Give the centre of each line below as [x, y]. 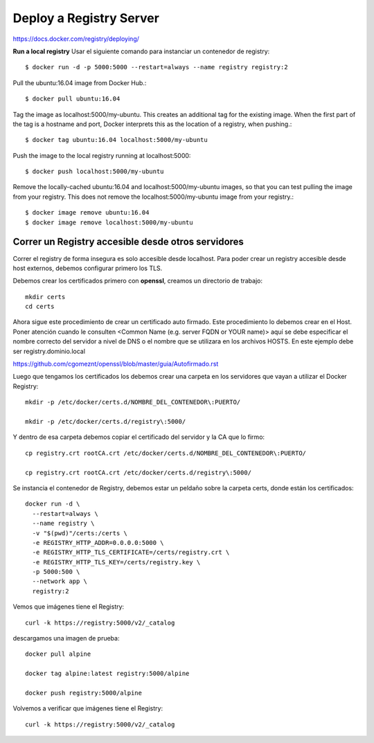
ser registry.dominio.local [49, 351]
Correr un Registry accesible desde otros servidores [128, 242]
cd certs [40, 307]
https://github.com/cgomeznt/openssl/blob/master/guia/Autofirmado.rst [116, 364]
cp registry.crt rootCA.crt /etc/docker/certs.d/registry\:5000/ [139, 472]
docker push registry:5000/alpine [83, 693]
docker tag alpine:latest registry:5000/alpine [107, 674]
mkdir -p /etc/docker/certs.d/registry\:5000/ [106, 421]
